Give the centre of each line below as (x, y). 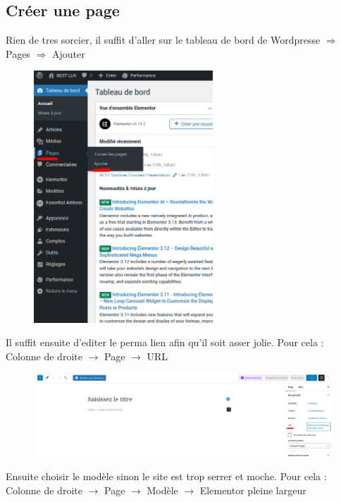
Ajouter (68, 53)
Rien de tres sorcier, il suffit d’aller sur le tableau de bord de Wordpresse (163, 40)
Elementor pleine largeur (253, 490)
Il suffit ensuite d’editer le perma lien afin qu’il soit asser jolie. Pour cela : (165, 342)
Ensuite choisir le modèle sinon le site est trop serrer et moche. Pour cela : (166, 476)
